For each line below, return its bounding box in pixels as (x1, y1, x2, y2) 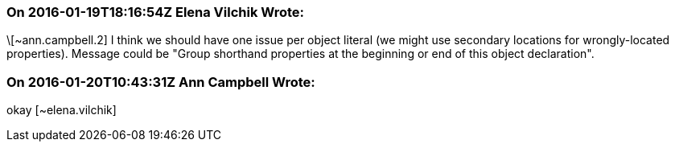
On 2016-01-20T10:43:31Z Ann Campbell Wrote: (6, 73, 315, 90)
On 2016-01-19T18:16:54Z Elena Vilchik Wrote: (6, 4, 305, 20)
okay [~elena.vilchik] (6, 103, 117, 117)
